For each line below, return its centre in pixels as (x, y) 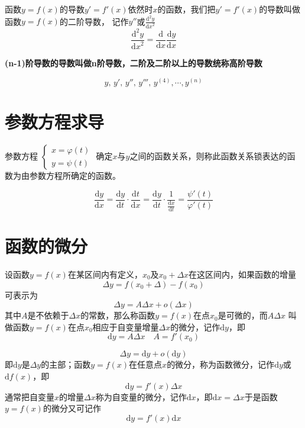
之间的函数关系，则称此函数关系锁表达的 (208, 155)
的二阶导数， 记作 (94, 21)
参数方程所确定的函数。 (75, 175)
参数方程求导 (55, 122)
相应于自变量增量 (126, 326)
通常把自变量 (30, 396)
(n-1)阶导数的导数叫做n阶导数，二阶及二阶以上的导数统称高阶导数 (134, 63)
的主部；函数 (66, 364)
